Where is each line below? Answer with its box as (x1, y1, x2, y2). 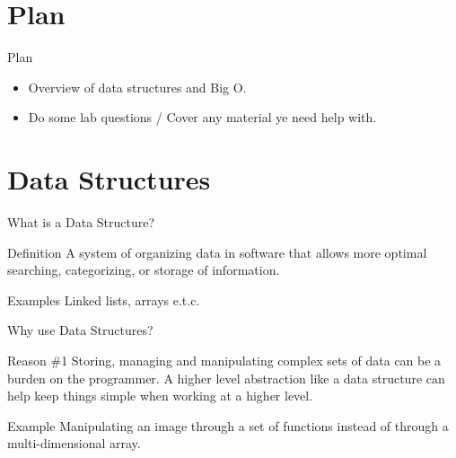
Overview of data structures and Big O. (28, 77, 247, 96)
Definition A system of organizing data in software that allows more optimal (7, 242, 427, 261)
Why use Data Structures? (7, 321, 153, 339)
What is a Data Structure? (7, 213, 155, 232)
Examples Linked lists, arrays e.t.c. (7, 290, 200, 309)
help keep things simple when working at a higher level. (7, 386, 313, 405)
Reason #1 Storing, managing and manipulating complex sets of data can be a (7, 351, 442, 369)
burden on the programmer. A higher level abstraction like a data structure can (7, 368, 445, 387)
